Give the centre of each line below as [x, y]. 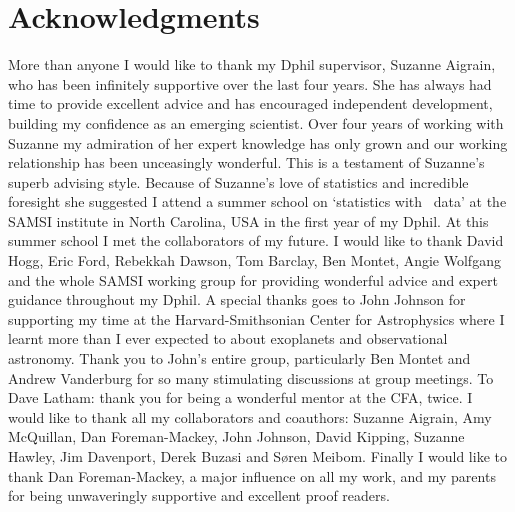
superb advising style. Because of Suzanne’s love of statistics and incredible [238, 181]
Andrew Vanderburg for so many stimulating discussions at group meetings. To [251, 377]
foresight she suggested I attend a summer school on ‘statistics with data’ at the [257, 201]
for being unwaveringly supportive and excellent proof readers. [199, 495]
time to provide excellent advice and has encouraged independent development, [250, 103]
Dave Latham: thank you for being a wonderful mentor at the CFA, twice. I [240, 397]
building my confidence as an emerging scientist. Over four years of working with [256, 122]
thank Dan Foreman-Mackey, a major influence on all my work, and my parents [252, 475]
